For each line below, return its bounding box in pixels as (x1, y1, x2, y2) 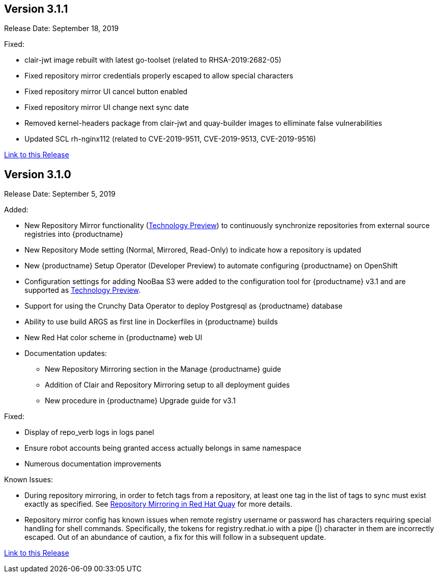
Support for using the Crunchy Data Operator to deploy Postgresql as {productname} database (24, 301, 343, 311)
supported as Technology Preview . (24, 286, 141, 295)
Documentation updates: (24, 349, 107, 358)
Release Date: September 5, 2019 (4, 189, 116, 199)
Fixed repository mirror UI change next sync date (24, 103, 189, 112)
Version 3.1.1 (4, 3, 68, 15)
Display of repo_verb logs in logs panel (24, 428, 154, 437)
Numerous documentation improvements (24, 459, 161, 469)
